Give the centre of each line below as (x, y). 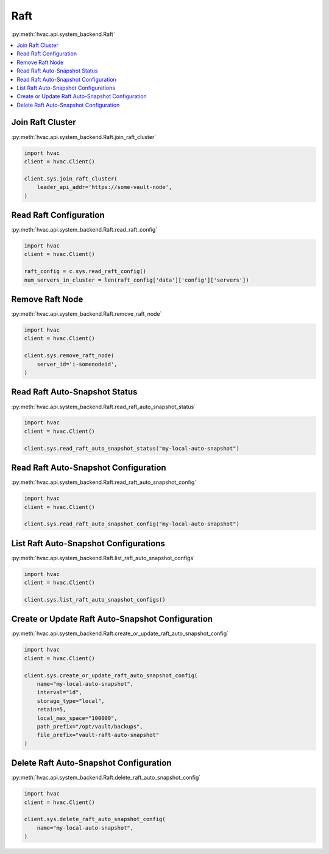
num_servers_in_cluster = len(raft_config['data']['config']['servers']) (136, 280)
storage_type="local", (71, 701)
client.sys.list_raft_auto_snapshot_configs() (95, 600)
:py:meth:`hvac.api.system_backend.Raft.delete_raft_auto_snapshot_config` (106, 778)
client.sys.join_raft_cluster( (71, 179)
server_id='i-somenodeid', (77, 364)
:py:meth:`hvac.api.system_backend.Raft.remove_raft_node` (87, 314)
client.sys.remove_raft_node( (69, 356)
